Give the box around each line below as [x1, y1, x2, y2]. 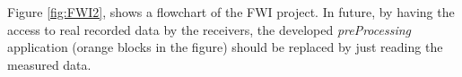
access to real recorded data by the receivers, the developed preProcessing [7, 20, 412, 38]
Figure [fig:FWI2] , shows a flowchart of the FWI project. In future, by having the [7, 3, 455, 21]
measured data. [7, 55, 92, 73]
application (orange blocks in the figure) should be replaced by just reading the [7, 38, 443, 56]
